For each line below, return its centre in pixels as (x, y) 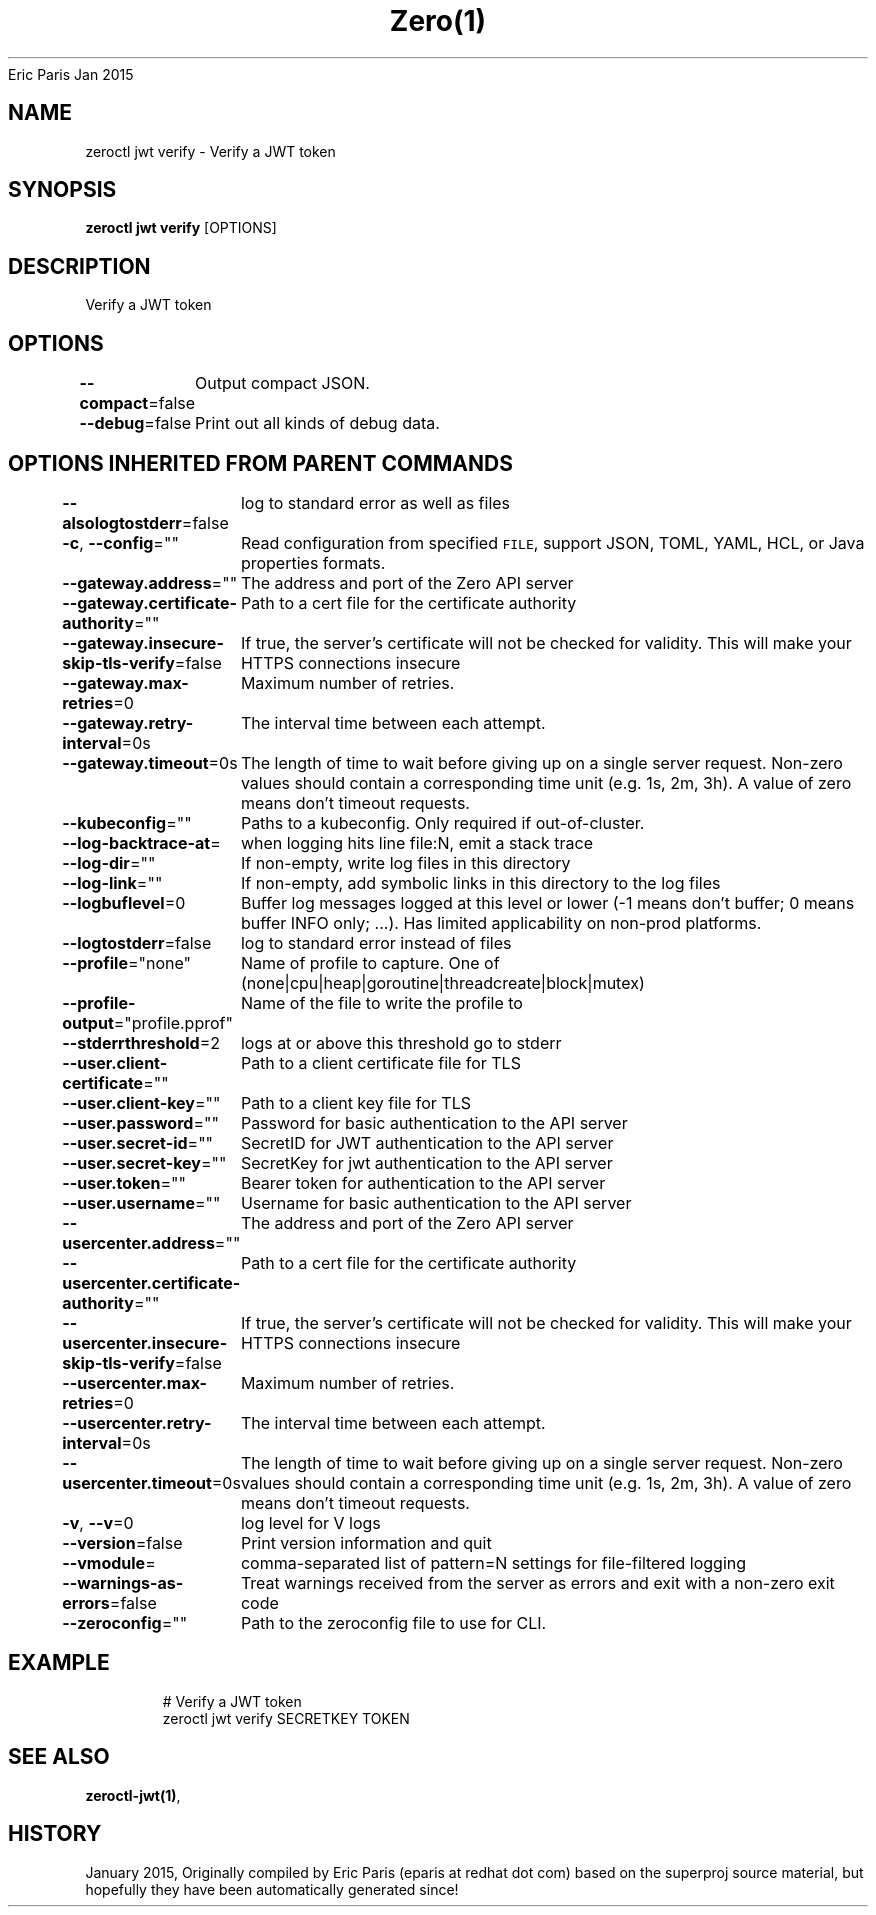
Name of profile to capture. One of (370, 962)
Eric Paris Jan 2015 (71, 74)
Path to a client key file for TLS (356, 1102)
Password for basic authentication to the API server (434, 1122)
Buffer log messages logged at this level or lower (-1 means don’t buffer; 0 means (547, 902)
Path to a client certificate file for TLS (380, 1062)
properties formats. (313, 562)
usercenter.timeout (137, 1482)
